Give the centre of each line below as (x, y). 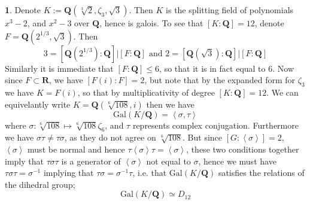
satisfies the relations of (261, 173)
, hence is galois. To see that (151, 23)
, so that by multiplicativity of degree (146, 92)
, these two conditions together (243, 149)
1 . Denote (23, 10)
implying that (69, 173)
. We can (282, 92)
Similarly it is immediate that (59, 68)
